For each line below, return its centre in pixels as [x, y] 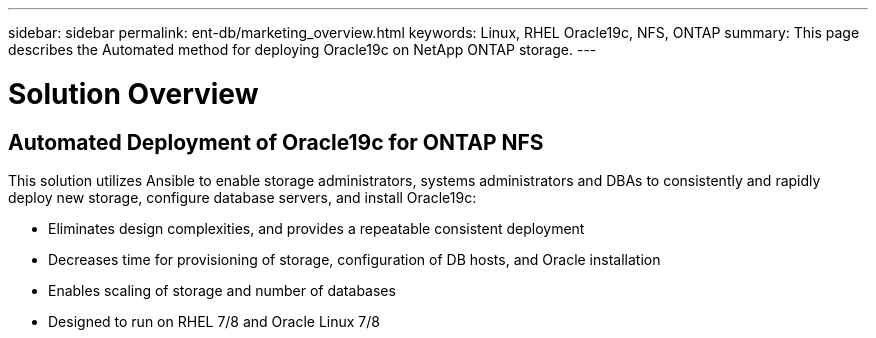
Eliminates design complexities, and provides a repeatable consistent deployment [316, 228]
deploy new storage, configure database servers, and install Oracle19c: [242, 197]
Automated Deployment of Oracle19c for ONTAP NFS [276, 142]
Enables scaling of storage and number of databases [222, 290]
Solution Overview [133, 93]
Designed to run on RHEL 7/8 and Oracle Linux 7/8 [214, 321]
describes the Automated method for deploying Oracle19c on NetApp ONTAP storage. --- [302, 49]
